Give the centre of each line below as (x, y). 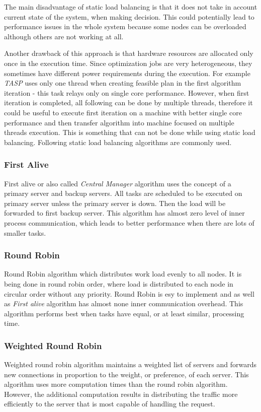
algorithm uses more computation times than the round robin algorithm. (116, 384)
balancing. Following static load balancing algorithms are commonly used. (118, 142)
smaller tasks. (25, 232)
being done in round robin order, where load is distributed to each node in (119, 283)
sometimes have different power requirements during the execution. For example (127, 73)
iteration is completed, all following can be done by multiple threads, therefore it (128, 102)
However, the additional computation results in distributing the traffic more (121, 394)
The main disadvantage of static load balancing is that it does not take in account (131, 7)
